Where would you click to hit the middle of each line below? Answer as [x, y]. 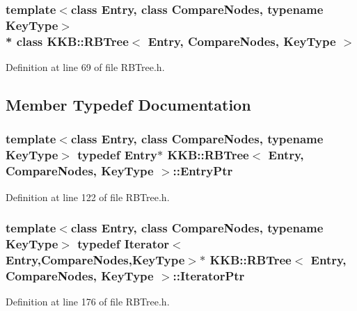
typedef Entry [117, 155]
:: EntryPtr [203, 171]
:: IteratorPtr [209, 275]
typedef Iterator [124, 243]
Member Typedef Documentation [128, 105]
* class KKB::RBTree [67, 41]
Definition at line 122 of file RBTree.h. [88, 197]
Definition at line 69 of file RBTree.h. [85, 67]
